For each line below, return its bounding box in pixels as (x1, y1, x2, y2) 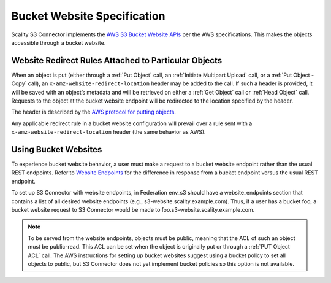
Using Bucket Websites (11, 144, 102, 155)
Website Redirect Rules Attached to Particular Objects (11, 55, 223, 66)
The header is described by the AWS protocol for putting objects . (11, 108, 176, 116)
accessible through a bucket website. (11, 39, 106, 46)
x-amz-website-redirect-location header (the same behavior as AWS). (11, 128, 206, 136)
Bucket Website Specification (11, 9, 165, 23)
